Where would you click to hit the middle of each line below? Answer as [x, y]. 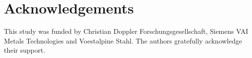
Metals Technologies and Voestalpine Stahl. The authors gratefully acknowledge [123, 40]
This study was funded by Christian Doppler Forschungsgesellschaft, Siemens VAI [126, 31]
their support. [25, 50]
